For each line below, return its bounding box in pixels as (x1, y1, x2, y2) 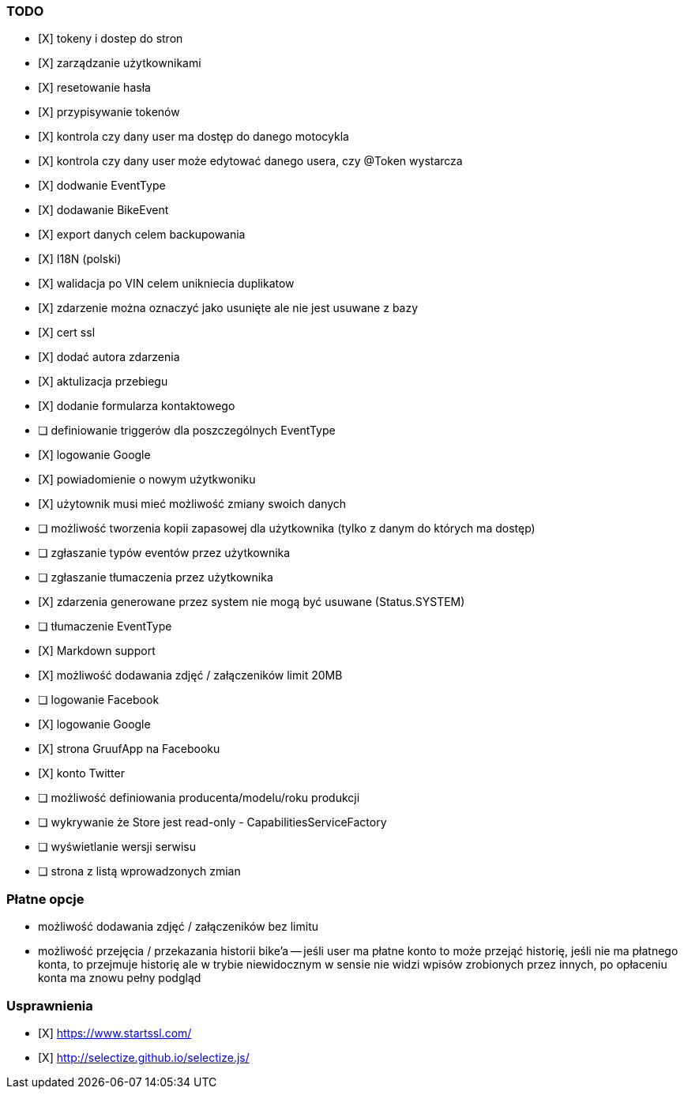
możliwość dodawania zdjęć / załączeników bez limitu (38, 920, 319, 934)
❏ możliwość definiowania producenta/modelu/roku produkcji (38, 791, 360, 805)
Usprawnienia (6, 997, 93, 1014)
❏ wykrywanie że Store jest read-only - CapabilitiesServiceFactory (38, 815, 387, 830)
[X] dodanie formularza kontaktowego (38, 399, 235, 413)
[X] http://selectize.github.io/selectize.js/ (38, 1050, 250, 1064)
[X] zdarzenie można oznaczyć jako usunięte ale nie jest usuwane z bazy (38, 301, 419, 315)
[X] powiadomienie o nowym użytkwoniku (38, 472, 256, 487)
